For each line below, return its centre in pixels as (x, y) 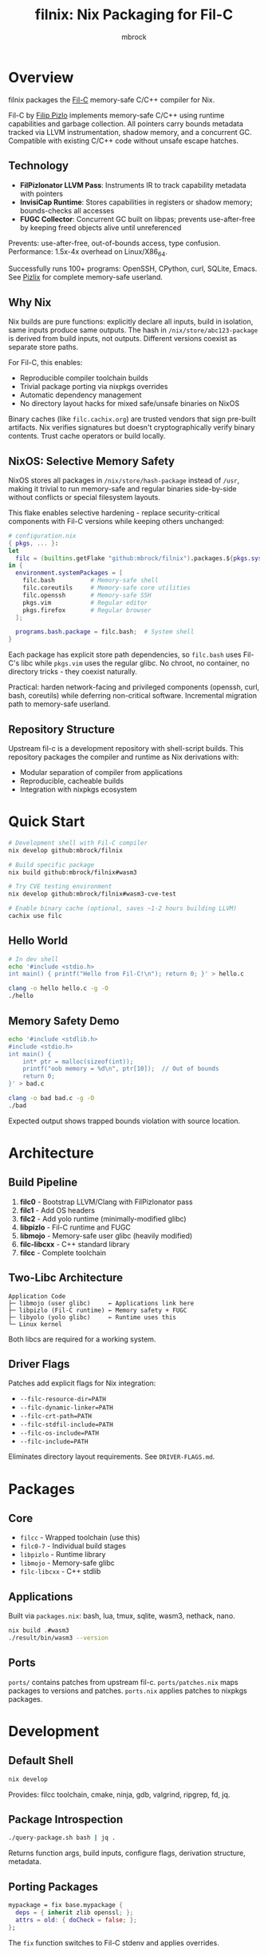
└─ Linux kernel (35, 1324)
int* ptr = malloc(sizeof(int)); (78, 1061)
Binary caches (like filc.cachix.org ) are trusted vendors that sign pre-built (132, 419)
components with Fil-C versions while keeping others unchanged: (116, 521)
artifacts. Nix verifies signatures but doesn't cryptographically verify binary (132, 427)
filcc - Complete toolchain (63, 1253)
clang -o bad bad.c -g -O (51, 1099)
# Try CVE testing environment (60, 887)
